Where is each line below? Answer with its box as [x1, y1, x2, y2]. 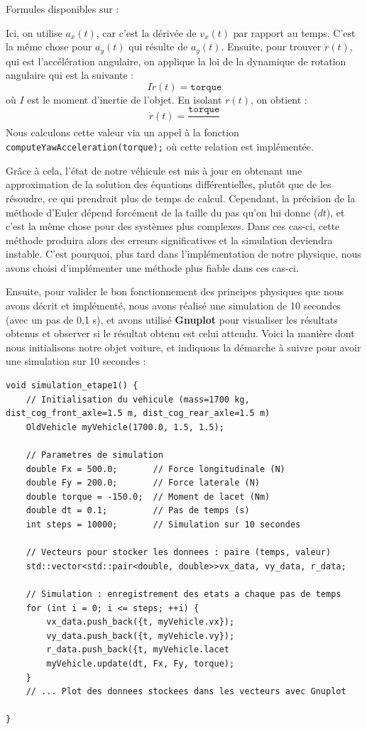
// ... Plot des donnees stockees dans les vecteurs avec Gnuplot [26, 686, 346, 697]
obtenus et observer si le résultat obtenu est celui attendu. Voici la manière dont [6, 326, 355, 341]
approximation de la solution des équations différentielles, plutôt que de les [6, 177, 332, 192]
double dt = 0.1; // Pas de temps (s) [26, 505, 250, 516]
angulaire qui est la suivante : [6, 67, 134, 82]
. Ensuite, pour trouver [221, 39, 322, 54]
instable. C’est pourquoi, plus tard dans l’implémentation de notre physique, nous [6, 246, 361, 261]
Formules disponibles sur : [6, 1, 119, 16]
